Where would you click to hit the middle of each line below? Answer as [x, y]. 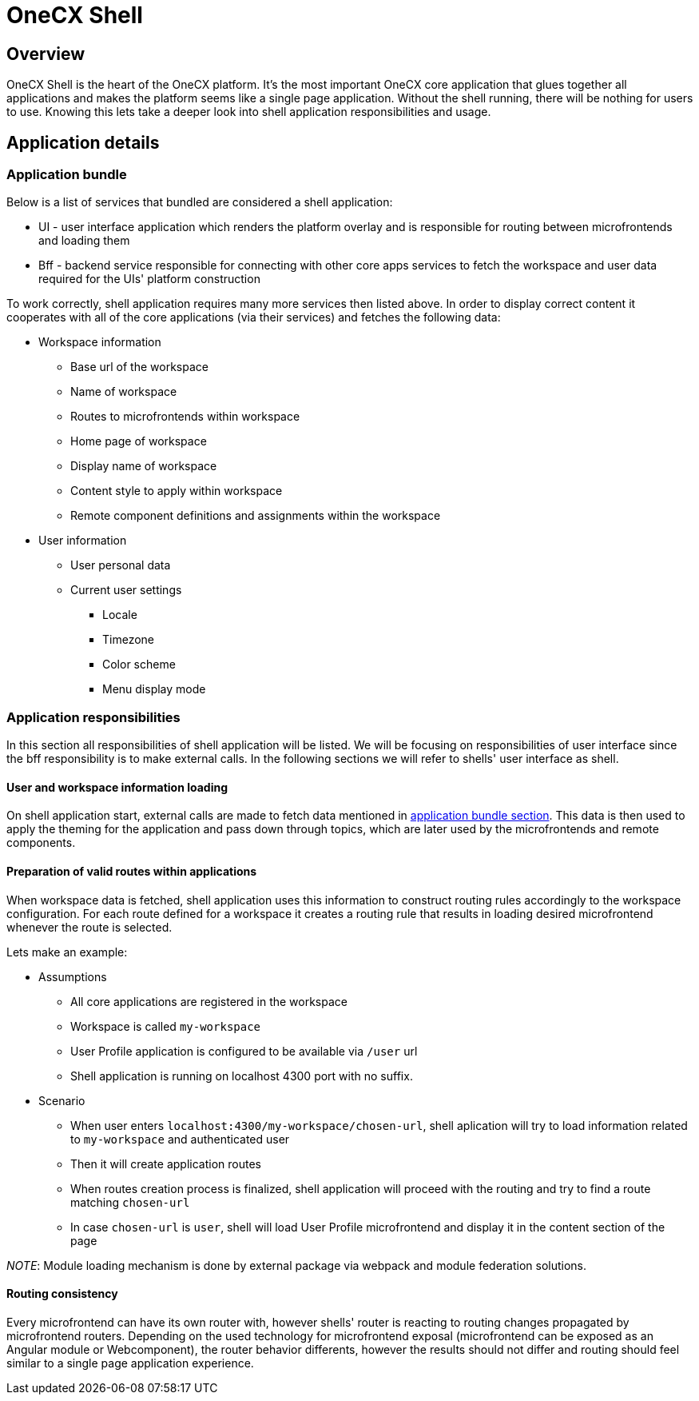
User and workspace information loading [117, 787]
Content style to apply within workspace [177, 491]
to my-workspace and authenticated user [180, 1139]
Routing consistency [62, 1294]
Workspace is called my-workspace [166, 1026]
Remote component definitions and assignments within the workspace [256, 516]
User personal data [121, 565]
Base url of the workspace [139, 367]
